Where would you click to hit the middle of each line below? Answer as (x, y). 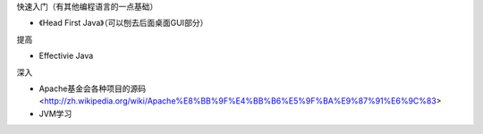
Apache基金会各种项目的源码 (93, 88)
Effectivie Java (66, 56)
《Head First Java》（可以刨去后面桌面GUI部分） (123, 23)
